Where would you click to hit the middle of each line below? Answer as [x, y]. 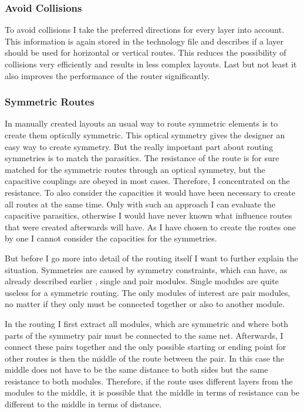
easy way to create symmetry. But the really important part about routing [139, 146]
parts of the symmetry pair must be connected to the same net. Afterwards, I [144, 335]
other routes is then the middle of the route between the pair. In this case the [145, 358]
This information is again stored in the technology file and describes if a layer [144, 41]
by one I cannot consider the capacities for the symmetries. [111, 238]
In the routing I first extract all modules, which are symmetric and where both [147, 323]
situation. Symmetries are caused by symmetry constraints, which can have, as [146, 269]
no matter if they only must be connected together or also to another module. [145, 304]
